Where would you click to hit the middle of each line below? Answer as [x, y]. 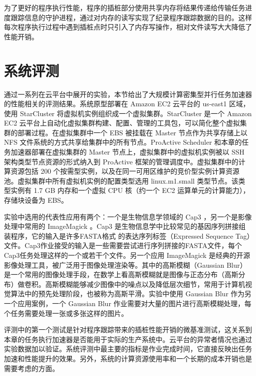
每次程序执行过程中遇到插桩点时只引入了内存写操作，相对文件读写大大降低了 [128, 27]
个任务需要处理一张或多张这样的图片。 [66, 313]
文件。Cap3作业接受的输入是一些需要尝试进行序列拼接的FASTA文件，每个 [123, 245]
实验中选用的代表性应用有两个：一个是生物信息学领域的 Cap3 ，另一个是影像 [128, 216]
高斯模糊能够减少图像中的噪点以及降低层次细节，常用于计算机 [145, 284]
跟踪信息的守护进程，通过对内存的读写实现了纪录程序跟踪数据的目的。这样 [131, 17]
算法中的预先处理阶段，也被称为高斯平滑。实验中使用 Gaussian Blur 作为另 [131, 294]
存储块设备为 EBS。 [36, 200]
